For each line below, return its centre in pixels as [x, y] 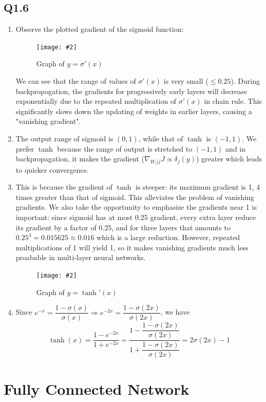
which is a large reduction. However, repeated [168, 237]
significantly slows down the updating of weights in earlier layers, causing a [134, 111]
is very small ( [186, 81]
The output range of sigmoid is [64, 139]
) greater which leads [229, 159]
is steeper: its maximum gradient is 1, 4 [198, 187]
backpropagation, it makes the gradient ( [80, 159]
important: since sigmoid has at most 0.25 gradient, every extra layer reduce [136, 217]
